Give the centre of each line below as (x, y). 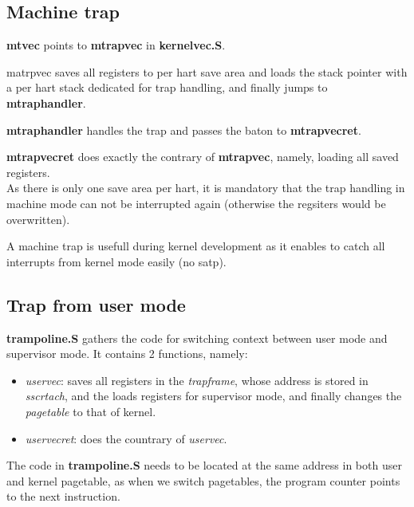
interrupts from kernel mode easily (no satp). (116, 261)
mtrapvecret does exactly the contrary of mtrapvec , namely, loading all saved (203, 157)
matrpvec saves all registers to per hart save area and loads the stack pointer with (207, 71)
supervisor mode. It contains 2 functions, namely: (127, 354)
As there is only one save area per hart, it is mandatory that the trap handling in (206, 188)
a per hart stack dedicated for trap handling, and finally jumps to (167, 87)
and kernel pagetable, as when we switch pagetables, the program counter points (203, 480)
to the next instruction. (63, 496)
